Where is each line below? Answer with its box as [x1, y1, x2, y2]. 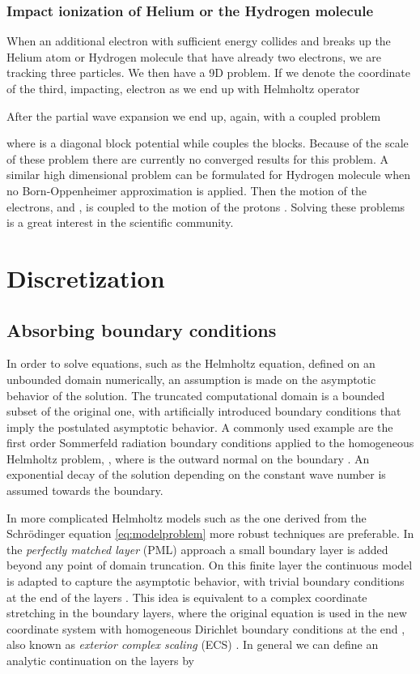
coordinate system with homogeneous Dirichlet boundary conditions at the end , [6, 620, 405, 637]
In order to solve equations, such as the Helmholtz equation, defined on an [6, 355, 375, 372]
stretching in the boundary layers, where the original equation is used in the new [6, 604, 407, 621]
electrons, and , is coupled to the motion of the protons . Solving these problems [6, 198, 405, 215]
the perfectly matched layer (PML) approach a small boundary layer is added [6, 540, 388, 557]
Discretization [6, 261, 165, 294]
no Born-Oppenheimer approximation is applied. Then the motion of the [6, 181, 367, 198]
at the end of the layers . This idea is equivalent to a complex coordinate [6, 588, 367, 605]
